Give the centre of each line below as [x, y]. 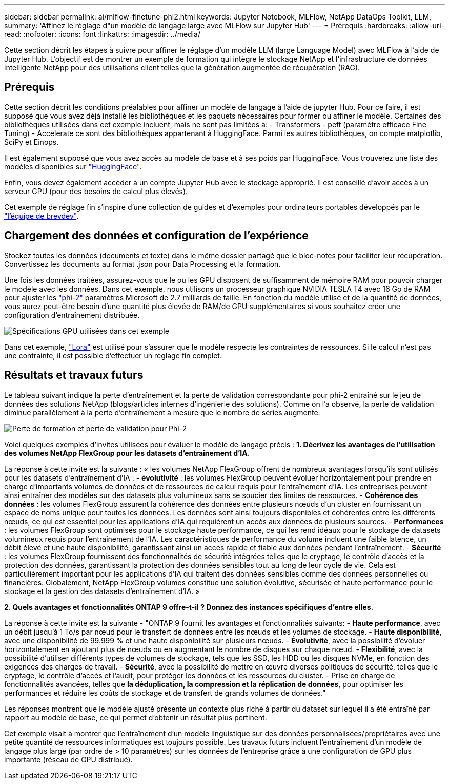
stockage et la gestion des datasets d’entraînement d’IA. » [102, 591]
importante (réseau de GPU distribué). [68, 759]
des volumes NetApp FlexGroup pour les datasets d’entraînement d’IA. [127, 453]
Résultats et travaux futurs [74, 375]
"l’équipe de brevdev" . [42, 216]
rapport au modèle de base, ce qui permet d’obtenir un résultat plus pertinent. [136, 717]
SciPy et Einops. [32, 142]
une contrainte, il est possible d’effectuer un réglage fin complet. [113, 355]
